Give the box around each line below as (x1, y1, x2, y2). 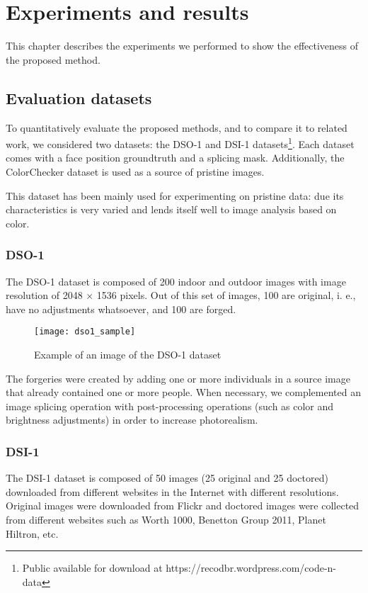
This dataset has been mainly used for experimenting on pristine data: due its (6, 188, 344, 203)
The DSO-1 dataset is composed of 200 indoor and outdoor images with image (6, 273, 346, 288)
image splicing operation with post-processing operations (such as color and (6, 398, 334, 413)
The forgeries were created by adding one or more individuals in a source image (6, 371, 350, 385)
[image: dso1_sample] (34, 327, 136, 337)
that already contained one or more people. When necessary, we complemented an (6, 385, 361, 400)
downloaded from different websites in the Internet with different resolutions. (6, 484, 339, 499)
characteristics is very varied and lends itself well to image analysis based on (6, 202, 337, 217)
